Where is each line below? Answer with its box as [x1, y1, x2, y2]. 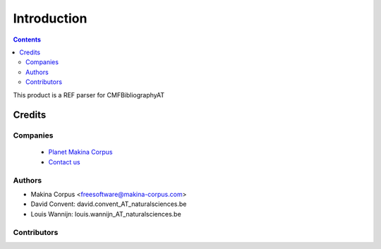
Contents [13, 35, 42, 44]
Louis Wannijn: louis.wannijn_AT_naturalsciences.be [30, 209, 181, 218]
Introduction [13, 11, 87, 26]
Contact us [48, 157, 80, 166]
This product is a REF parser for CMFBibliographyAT [13, 90, 165, 99]
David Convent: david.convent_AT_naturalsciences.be [30, 200, 187, 208]
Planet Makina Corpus [48, 148, 113, 157]
